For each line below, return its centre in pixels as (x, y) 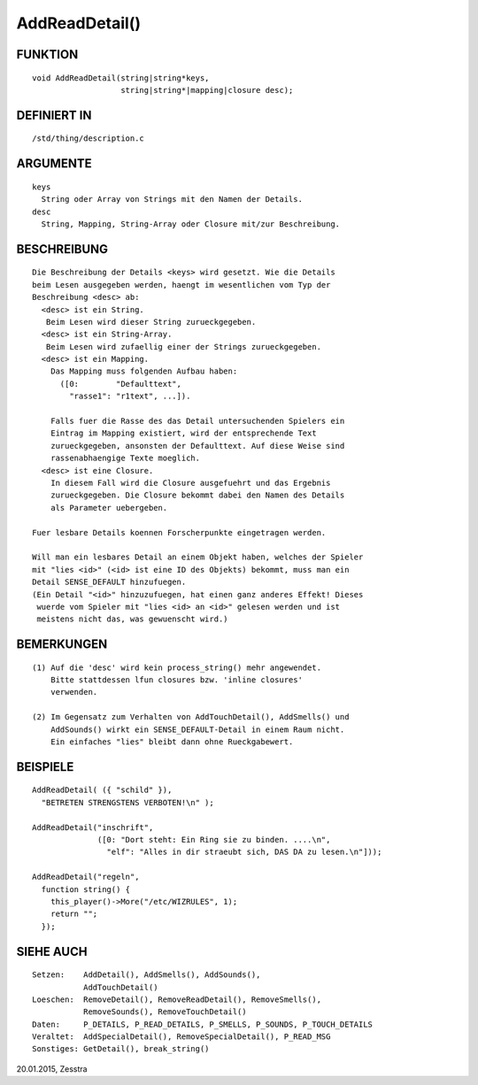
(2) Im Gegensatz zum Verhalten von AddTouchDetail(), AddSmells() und (191, 717)
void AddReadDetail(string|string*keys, (121, 78)
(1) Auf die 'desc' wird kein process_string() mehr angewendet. (177, 667)
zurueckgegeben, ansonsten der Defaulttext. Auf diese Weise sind (197, 446)
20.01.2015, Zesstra (52, 1069)
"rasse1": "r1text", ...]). (130, 396)
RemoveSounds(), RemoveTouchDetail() (165, 1012)
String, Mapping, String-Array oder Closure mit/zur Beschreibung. (191, 224)
